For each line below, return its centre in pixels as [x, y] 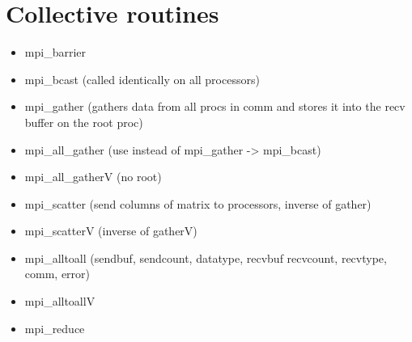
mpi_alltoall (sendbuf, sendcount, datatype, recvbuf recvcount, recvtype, [206, 258]
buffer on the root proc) [84, 122]
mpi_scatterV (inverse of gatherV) [111, 231]
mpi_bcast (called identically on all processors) [142, 79]
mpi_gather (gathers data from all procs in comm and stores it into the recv [215, 106]
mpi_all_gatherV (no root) [93, 177]
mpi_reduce [55, 328]
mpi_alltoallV [60, 301]
